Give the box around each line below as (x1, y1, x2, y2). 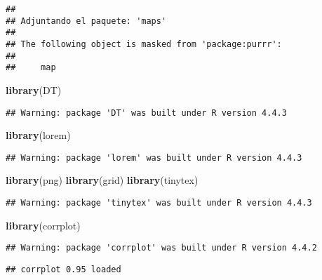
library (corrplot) (6, 218, 81, 232)
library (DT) (6, 82, 62, 97)
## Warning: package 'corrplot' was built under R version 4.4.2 (6, 243, 317, 253)
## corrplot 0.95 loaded (6, 264, 121, 274)
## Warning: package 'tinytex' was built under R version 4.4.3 (6, 198, 312, 208)
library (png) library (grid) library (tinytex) (6, 173, 199, 187)
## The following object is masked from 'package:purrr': (6, 39, 282, 49)
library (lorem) (6, 128, 71, 142)
